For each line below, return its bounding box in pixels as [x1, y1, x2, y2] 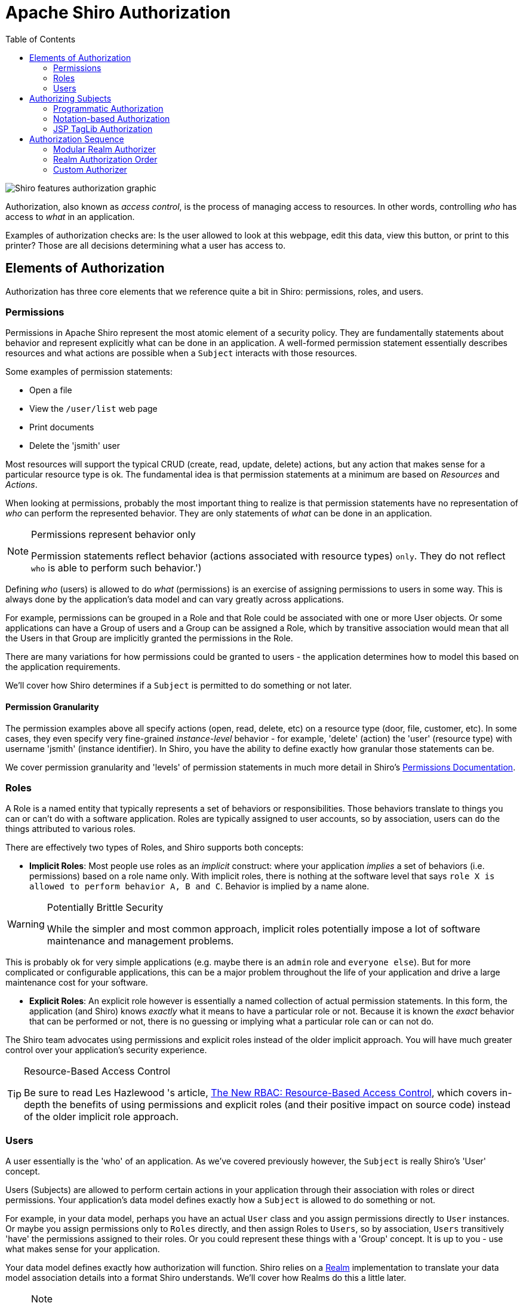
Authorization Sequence [29, 133, 124, 144]
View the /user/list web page [29, 403, 158, 414]
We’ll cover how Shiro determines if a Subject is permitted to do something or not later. [5, 680, 352, 691]
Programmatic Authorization [53, 103, 164, 114]
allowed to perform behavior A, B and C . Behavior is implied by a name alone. [29, 881, 370, 892]
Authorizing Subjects [29, 93, 112, 103]
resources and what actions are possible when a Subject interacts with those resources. [5, 348, 357, 359]
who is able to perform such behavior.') [31, 562, 202, 574]
